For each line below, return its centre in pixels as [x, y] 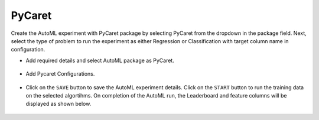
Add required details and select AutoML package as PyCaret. [100, 60]
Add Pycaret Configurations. [60, 74]
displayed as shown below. [58, 104]
